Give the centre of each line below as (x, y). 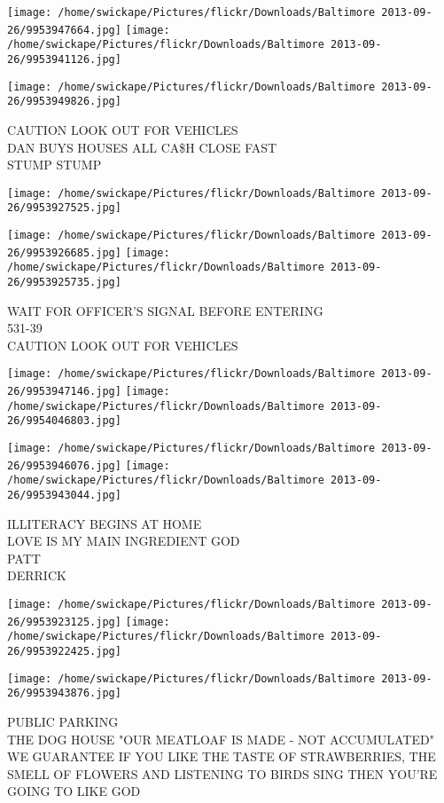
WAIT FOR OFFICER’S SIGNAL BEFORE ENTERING (165, 310)
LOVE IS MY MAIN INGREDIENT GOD (124, 541)
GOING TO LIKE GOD (74, 791)
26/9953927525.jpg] (64, 208)
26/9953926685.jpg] (64, 252)
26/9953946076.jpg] (64, 465)
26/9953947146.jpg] (64, 392)
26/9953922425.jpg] (64, 652)
